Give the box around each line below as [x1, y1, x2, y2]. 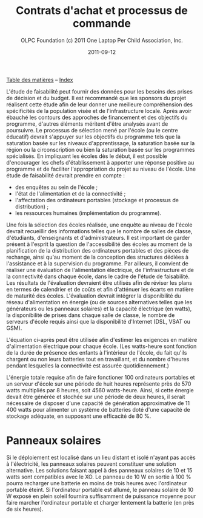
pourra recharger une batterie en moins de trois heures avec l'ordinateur [6, 479, 187, 486]
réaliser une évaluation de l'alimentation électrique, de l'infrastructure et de [6, 266, 194, 273]
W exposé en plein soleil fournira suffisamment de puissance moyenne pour [6, 492, 196, 500]
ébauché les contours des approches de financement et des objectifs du [6, 114, 188, 121]
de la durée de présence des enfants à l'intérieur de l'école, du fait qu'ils [6, 349, 187, 356]
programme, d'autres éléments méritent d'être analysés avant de [6, 120, 168, 128]
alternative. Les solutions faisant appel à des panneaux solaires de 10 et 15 [6, 466, 193, 474]
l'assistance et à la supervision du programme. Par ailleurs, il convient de [6, 259, 189, 267]
